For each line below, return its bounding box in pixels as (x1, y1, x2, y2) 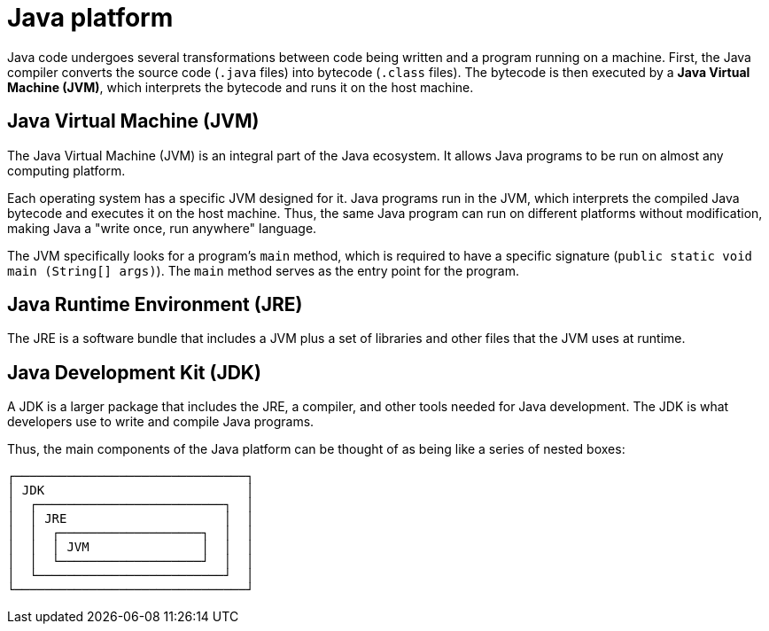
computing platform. (7, 162, 126, 178)
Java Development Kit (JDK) (7, 361, 261, 384)
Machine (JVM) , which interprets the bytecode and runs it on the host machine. (7, 79, 474, 95)
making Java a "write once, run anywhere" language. (7, 220, 317, 236)
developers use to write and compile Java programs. (7, 414, 315, 430)
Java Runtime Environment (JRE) (7, 293, 303, 316)
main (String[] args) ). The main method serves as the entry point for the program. (7, 262, 520, 278)
